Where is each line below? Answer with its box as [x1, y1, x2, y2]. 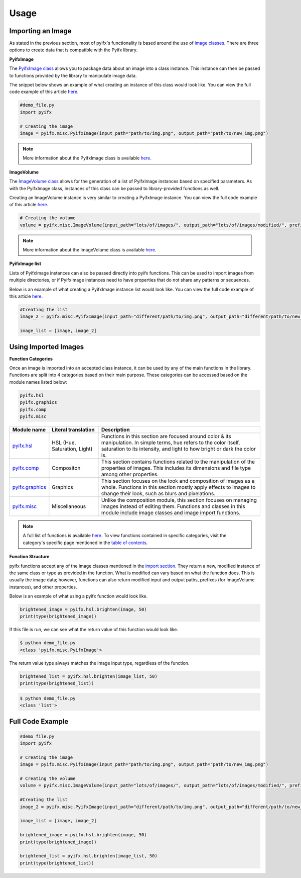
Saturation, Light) [52, 445, 93, 452]
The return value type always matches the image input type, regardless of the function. [9, 660, 190, 666]
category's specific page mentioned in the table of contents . [23, 540, 148, 546]
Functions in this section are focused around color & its [101, 432, 231, 440]
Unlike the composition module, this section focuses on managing [101, 496, 257, 503]
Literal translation [52, 426, 95, 433]
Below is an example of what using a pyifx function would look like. [9, 593, 148, 599]
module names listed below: [9, 379, 67, 385]
